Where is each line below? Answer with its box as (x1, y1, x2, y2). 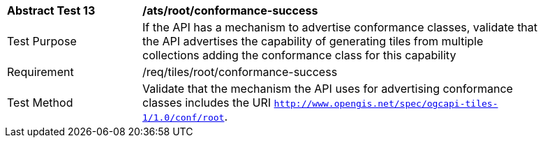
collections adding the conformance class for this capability (142, 48, 456, 62)
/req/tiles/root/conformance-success (142, 65, 338, 79)
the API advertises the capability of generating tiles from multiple (142, 34, 484, 48)
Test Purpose (7, 34, 77, 48)
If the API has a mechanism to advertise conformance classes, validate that (142, 20, 538, 34)
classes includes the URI (142, 96, 271, 110)
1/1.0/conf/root (142, 112, 225, 123)
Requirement (7, 65, 74, 79)
